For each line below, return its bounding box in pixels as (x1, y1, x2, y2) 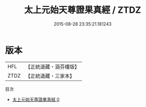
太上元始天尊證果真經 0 (12, 96, 60, 102)
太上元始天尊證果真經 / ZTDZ (24, 4, 142, 16)
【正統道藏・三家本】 (25, 72, 75, 79)
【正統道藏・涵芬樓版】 (25, 63, 80, 70)
